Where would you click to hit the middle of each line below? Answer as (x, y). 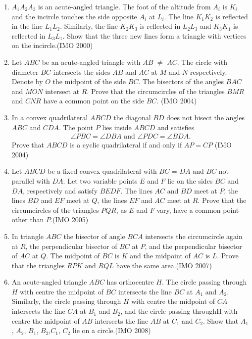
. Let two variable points (100, 180)
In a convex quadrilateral (50, 117)
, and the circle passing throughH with (179, 311)
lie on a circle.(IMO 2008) (112, 330)
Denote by (27, 81)
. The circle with (202, 62)
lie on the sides (190, 180)
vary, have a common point (198, 210)
